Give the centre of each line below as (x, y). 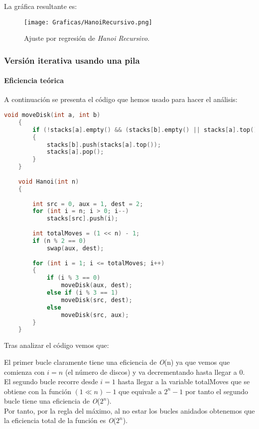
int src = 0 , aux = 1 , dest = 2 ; (88, 204)
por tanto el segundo (217, 391)
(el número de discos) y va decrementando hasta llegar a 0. (155, 372)
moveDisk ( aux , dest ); (97, 285)
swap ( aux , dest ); (75, 248)
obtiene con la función (38, 391)
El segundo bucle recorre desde (51, 381)
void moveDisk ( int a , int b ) (52, 115)
